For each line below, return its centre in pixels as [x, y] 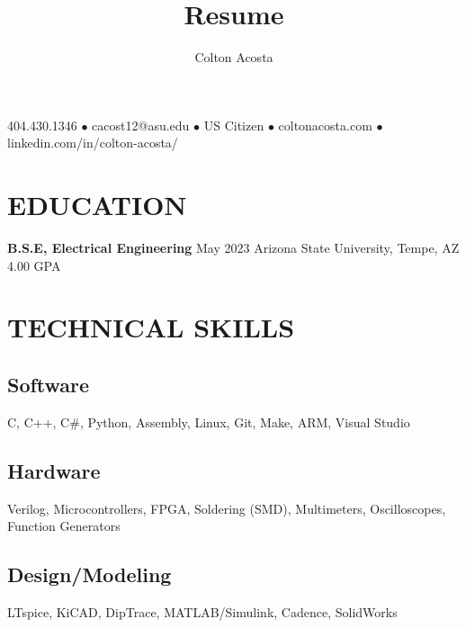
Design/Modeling [90, 574]
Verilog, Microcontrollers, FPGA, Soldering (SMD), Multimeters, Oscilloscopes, [227, 508]
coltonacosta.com [325, 125]
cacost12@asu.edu [141, 125]
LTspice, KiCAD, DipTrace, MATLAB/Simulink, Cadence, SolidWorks [202, 611]
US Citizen [234, 125]
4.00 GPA [34, 265]
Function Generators [64, 526]
